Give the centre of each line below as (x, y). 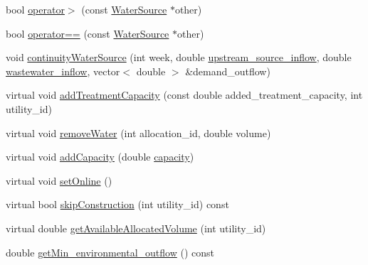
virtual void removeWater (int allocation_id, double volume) (138, 132)
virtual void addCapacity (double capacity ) (100, 157)
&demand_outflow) (228, 71)
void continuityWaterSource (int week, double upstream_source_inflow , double (179, 57)
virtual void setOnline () (59, 180)
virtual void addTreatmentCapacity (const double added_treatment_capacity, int (184, 95)
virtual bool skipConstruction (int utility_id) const (117, 204)
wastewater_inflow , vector (63, 71)
